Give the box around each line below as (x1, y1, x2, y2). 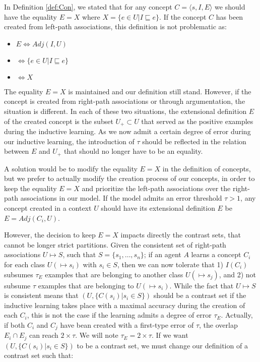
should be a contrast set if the (153, 290, 246, 300)
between (4, 146, 29, 156)
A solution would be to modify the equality (4, 163, 138, 173)
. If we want (151, 330, 188, 340)
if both (4, 319, 25, 330)
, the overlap (199, 319, 238, 330)
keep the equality (4, 183, 57, 193)
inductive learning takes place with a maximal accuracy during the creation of (4, 299, 245, 310)
